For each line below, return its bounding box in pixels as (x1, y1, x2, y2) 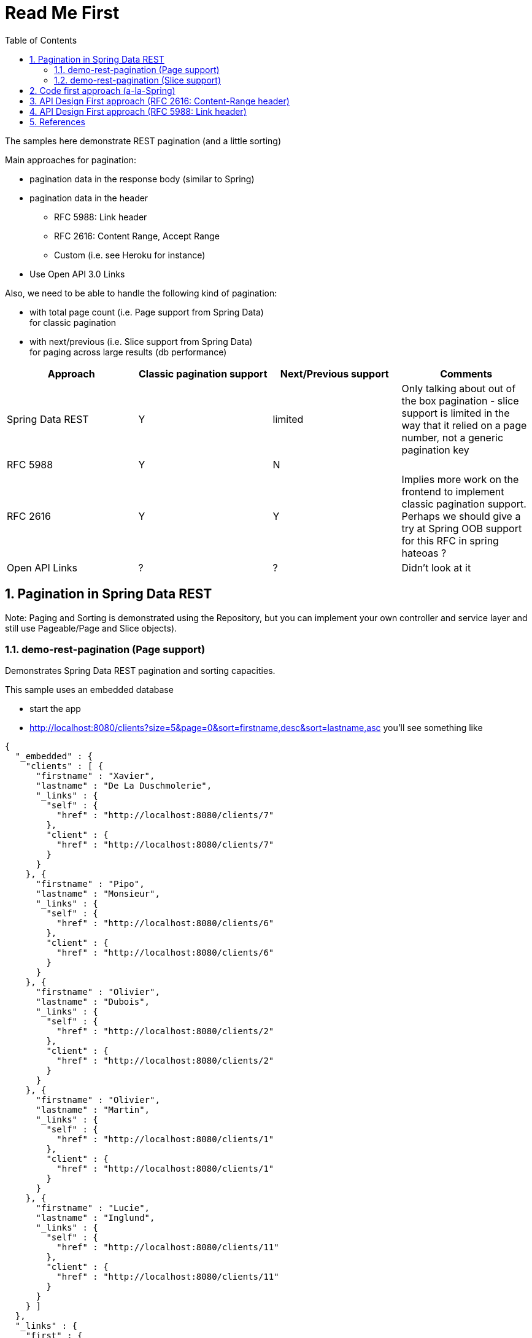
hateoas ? (401, 546, 447, 559)
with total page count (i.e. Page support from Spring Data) (29, 306, 264, 317)
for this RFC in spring (401, 534, 499, 547)
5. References (29, 116, 85, 127)
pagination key (401, 443, 469, 456)
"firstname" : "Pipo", (36, 879, 145, 889)
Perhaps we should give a (401, 509, 521, 522)
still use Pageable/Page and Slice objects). (5, 622, 177, 633)
